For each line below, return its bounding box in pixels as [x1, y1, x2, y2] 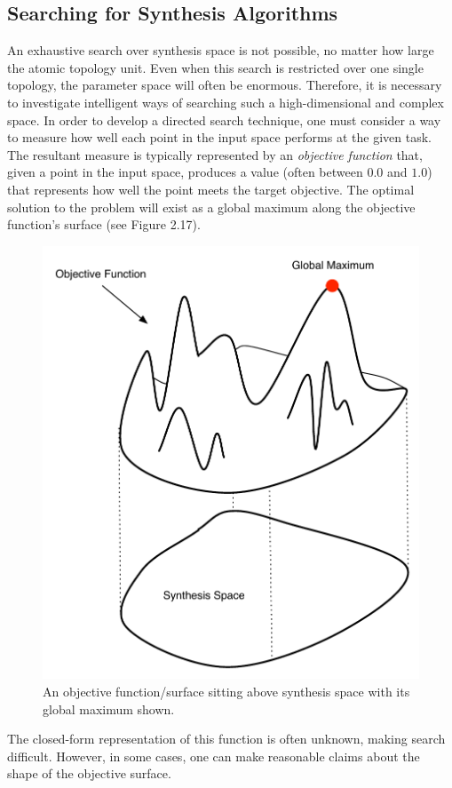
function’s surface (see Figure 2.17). [7, 215, 201, 234]
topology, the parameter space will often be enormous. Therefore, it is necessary [7, 76, 442, 94]
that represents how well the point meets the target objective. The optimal [7, 179, 415, 198]
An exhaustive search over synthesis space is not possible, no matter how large [7, 41, 434, 60]
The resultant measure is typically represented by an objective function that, [7, 145, 423, 163]
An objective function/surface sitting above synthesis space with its [43, 682, 410, 700]
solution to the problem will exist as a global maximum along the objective [7, 197, 416, 216]
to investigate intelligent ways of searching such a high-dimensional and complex [7, 92, 444, 111]
